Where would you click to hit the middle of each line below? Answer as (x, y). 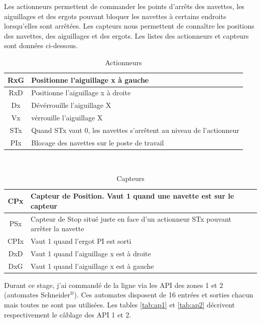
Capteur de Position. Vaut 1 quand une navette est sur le (133, 196)
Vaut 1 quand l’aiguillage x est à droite (91, 253)
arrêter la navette (57, 228)
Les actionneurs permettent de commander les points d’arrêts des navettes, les (124, 6)
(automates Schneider (37, 295)
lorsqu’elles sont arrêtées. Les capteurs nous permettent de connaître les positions (129, 26)
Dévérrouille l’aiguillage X (71, 105)
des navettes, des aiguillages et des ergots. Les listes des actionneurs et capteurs (126, 35)
